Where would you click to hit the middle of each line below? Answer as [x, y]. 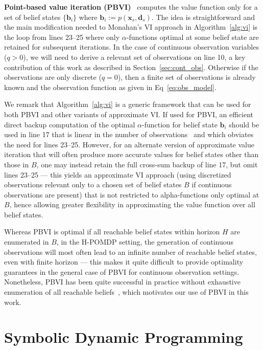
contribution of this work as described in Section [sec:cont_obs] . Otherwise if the [131, 67]
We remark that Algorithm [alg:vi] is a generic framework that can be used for [128, 104]
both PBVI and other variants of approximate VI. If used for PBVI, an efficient [129, 114]
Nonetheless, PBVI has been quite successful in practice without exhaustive [122, 282]
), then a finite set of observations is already [187, 77]
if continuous [212, 184]
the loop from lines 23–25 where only [62, 37]
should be [244, 124]
